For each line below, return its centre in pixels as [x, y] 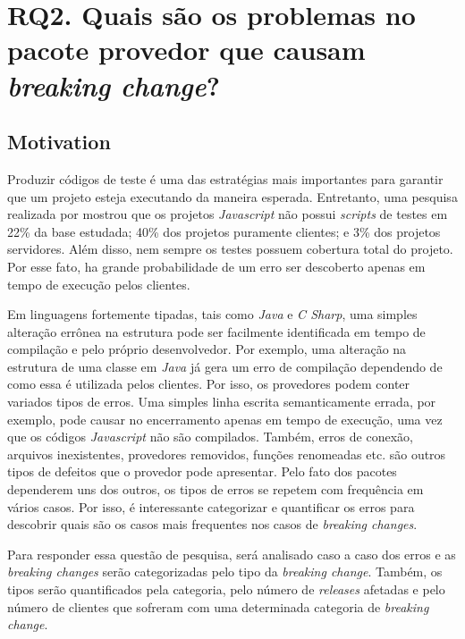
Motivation [59, 142]
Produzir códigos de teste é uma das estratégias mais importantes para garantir [225, 178]
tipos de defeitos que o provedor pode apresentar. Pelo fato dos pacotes [202, 471]
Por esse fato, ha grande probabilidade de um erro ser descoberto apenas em [216, 266]
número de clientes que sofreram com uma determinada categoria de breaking [218, 606]
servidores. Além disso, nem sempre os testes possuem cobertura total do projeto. [230, 249]
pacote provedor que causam [186, 50]
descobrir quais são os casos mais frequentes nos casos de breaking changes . [212, 524]
